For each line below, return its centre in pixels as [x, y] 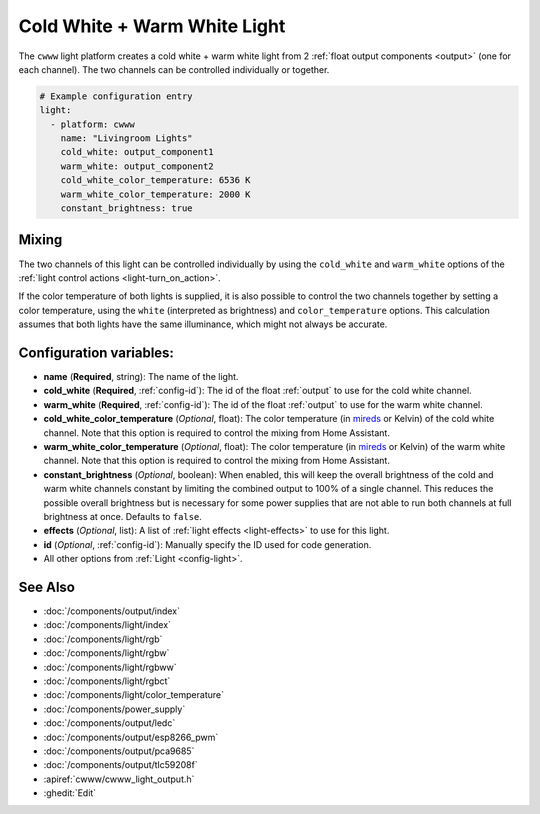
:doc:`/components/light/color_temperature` [134, 695]
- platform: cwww [92, 124]
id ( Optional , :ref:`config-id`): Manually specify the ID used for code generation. [207, 544]
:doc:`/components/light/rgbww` [110, 667]
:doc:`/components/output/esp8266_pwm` [131, 737]
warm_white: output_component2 [137, 166]
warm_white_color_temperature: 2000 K [155, 194]
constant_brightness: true [127, 208]
